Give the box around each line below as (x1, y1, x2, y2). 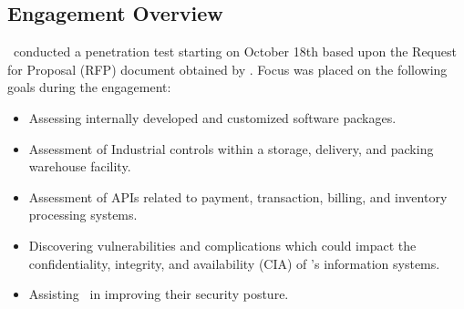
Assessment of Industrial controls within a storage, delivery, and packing (28, 139, 434, 158)
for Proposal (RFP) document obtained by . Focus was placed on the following (7, 59, 448, 78)
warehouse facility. (28, 157, 131, 176)
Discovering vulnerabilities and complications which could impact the (28, 235, 417, 254)
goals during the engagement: (7, 77, 171, 97)
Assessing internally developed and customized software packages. (28, 108, 397, 127)
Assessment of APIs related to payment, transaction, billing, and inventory (28, 187, 448, 206)
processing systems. (28, 205, 138, 224)
